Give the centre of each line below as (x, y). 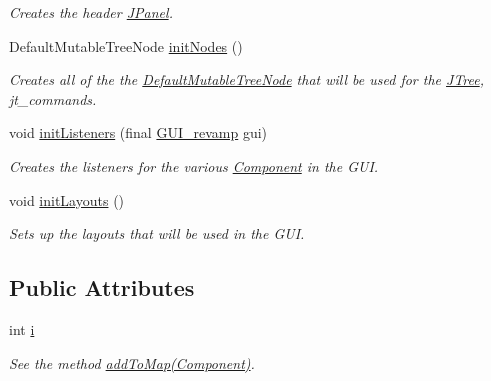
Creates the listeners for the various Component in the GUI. (194, 165)
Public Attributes (102, 287)
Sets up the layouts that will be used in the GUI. (157, 233)
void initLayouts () (67, 199)
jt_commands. (53, 98)
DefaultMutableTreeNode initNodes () (126, 45)
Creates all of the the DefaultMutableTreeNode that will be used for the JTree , (246, 79)
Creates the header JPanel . (91, 12)
